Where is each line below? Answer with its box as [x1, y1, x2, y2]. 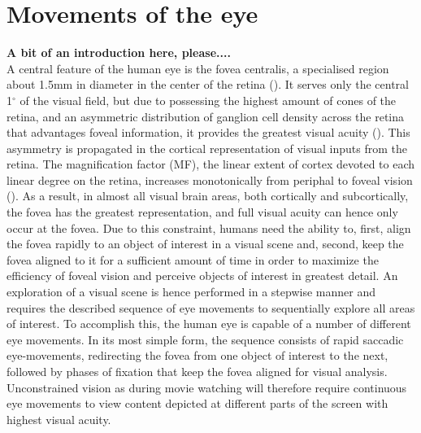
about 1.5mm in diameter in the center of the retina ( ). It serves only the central [7, 76, 409, 93]
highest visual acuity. [7, 410, 111, 427]
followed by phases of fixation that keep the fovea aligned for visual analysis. [7, 363, 388, 379]
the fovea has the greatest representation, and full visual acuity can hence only [7, 203, 398, 221]
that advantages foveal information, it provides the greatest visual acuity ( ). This [7, 124, 410, 141]
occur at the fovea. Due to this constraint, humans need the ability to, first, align [7, 219, 411, 236]
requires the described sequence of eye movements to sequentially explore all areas [7, 299, 415, 316]
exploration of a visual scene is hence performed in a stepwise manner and [7, 283, 375, 300]
